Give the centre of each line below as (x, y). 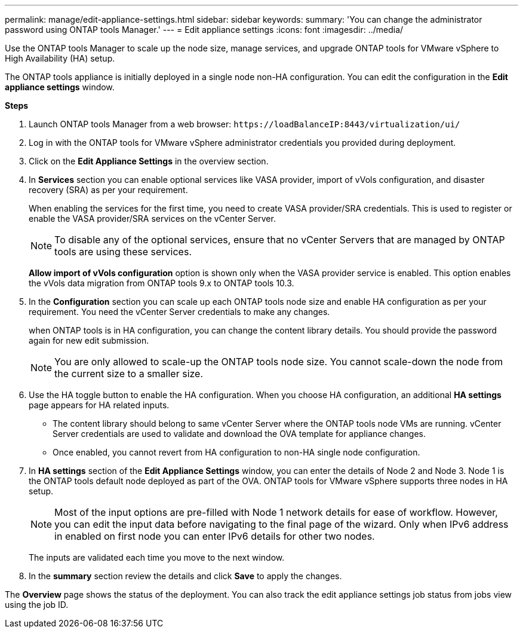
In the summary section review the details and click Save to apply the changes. (185, 576)
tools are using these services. (123, 252)
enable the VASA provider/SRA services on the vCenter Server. (152, 218)
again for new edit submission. (89, 340)
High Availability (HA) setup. (60, 58)
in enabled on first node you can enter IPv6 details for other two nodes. (215, 536)
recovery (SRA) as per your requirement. (108, 190)
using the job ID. (37, 605)
